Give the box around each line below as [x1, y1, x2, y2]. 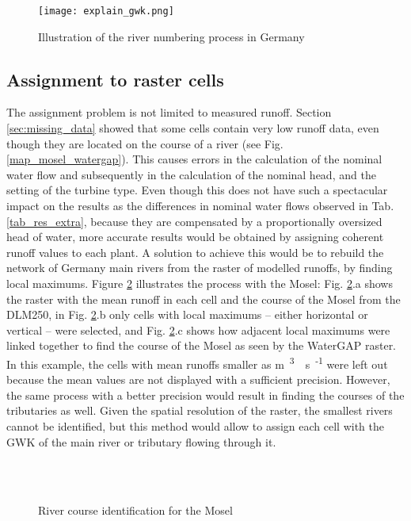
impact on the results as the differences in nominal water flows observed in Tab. [6, 197, 394, 214]
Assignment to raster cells [6, 67, 224, 91]
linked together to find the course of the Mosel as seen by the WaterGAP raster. [6, 337, 397, 354]
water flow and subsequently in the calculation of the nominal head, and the [6, 166, 376, 182]
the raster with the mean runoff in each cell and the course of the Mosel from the [6, 290, 401, 307]
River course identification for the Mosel [38, 502, 233, 519]
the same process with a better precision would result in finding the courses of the [6, 386, 405, 403]
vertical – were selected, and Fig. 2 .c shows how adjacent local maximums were [6, 321, 390, 338]
